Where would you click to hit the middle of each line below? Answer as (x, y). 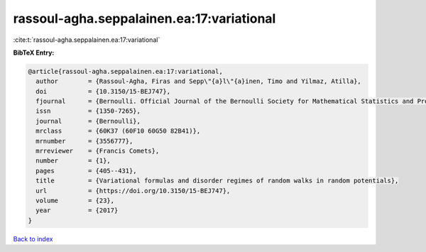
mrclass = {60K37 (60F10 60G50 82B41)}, (118, 131)
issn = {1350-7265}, (88, 111)
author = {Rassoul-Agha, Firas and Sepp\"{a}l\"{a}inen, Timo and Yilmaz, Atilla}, (198, 81)
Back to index (33, 239)
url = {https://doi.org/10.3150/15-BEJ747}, (133, 191)
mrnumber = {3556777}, (84, 141)
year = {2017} (77, 210)
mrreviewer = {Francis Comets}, (98, 151)
